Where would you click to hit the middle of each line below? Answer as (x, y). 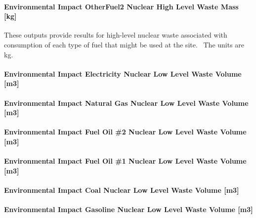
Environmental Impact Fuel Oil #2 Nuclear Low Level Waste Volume (125, 132)
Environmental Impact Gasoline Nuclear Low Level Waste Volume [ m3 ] (128, 209)
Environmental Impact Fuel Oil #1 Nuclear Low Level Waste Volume (125, 161)
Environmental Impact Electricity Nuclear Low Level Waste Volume (123, 73)
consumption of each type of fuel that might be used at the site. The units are (124, 44)
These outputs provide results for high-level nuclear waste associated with (116, 35)
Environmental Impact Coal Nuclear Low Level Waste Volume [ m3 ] (122, 190)
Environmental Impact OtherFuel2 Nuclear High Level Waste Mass (121, 6)
